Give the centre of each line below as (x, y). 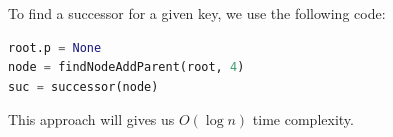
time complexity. (303, 119)
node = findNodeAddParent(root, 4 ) (126, 67)
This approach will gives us (91, 119)
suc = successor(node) (83, 86)
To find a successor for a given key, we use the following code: (197, 13)
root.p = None (55, 47)
